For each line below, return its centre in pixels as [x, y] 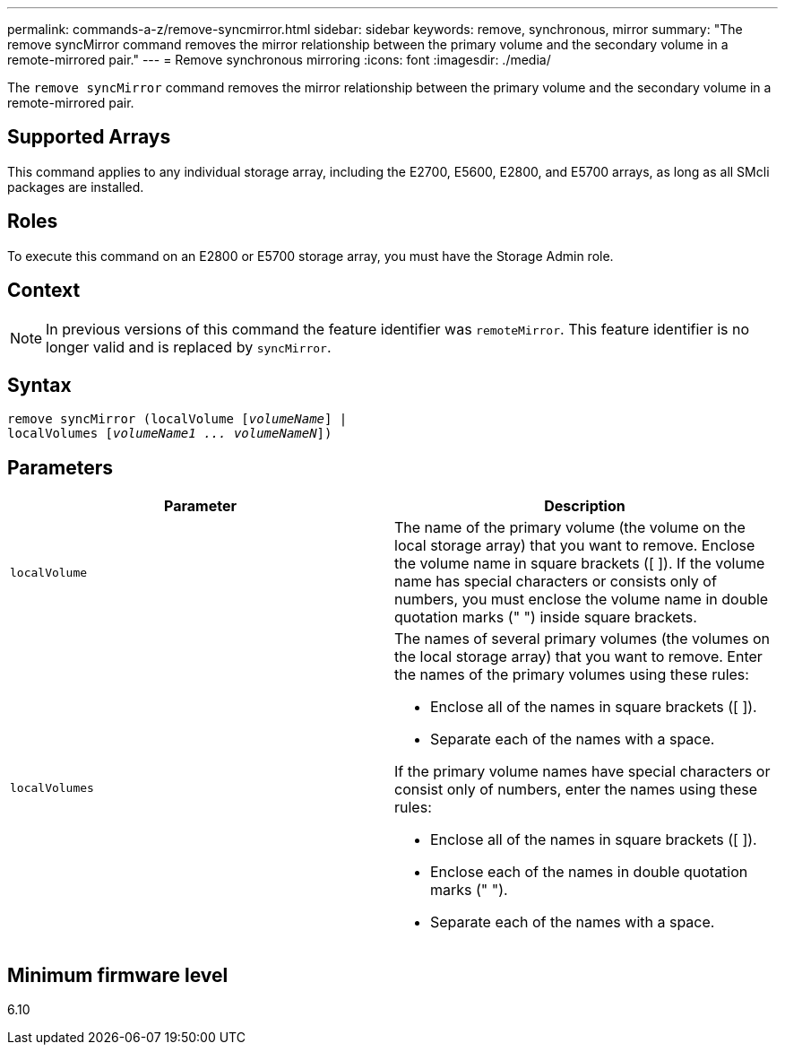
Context [44, 291]
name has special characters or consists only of [556, 582]
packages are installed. [76, 187]
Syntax [39, 385]
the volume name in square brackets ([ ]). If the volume [580, 564]
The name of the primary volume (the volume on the [570, 528]
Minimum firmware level [118, 975]
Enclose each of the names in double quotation [589, 872]
